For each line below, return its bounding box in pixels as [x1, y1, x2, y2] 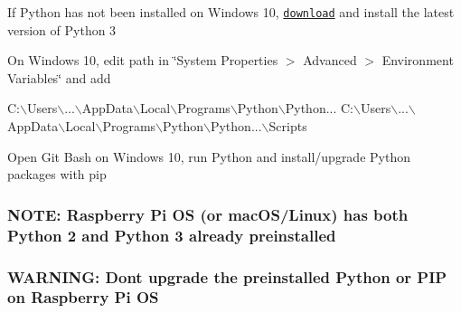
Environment [381, 51, 454, 70]
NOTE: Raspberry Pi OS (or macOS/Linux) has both [7, 203, 409, 225]
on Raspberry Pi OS [7, 286, 159, 308]
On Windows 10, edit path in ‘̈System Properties [7, 51, 278, 70]
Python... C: [285, 99, 354, 118]
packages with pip [7, 165, 107, 184]
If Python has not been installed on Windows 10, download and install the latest [7, 3, 455, 21]
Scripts [268, 117, 307, 136]
